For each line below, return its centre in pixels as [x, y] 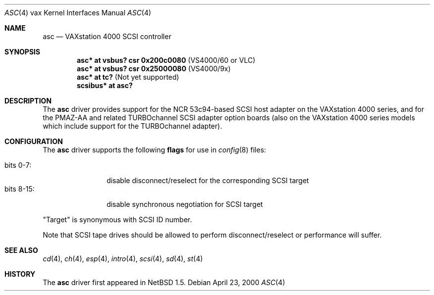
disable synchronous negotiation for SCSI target [185, 204]
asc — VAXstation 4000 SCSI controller [107, 36]
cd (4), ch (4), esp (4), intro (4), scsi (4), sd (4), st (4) [123, 259]
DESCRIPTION [28, 101]
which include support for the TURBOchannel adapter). [132, 126]
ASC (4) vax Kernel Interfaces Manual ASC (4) [78, 13]
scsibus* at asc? [105, 85]
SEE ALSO [21, 250]
